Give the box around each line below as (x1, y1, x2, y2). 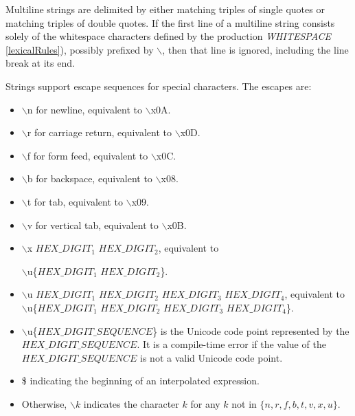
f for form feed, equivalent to (27, 148, 148, 162)
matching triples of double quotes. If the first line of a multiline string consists (5, 15, 335, 30)
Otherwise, (21, 396, 67, 410)
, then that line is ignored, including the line (162, 42, 349, 56)
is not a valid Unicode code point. (140, 350, 283, 364)
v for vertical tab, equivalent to (27, 217, 159, 232)
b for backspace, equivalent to (27, 171, 152, 186)
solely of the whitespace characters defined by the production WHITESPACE (5, 29, 331, 43)
